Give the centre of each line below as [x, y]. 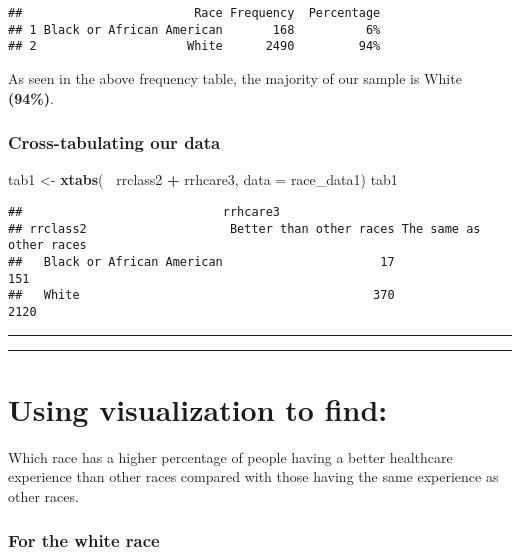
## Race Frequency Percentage [194, 13]
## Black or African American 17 [201, 261]
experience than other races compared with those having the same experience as [253, 476]
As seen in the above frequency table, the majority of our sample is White [235, 77]
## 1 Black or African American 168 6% [194, 29]
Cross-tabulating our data [114, 142]
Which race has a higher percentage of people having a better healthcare [230, 456]
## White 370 [201, 295]
